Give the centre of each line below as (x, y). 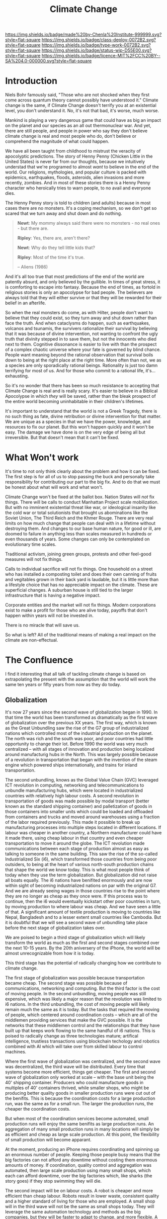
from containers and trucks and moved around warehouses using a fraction (83, 817)
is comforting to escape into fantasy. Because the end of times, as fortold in (83, 287)
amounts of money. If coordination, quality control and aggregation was (78, 1165)
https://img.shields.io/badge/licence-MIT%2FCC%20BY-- (101, 56)
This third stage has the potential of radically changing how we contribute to (83, 962)
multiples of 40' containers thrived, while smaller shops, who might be (77, 1088)
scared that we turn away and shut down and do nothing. (64, 214)
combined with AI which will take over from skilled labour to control (74, 1046)
